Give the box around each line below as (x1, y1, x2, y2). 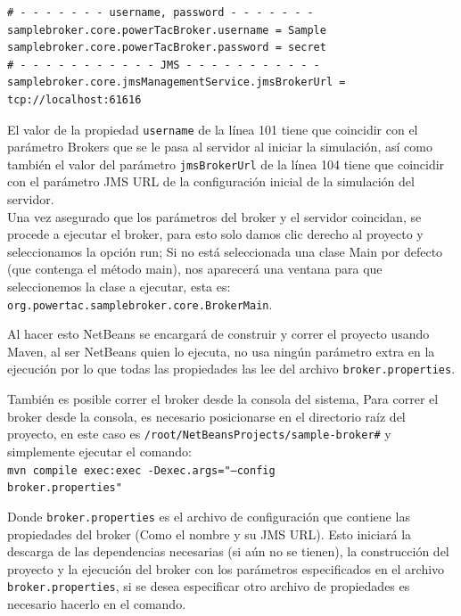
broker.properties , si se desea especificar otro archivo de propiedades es (7, 577, 410, 595)
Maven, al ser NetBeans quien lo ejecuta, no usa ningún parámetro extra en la (7, 341, 435, 360)
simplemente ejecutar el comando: (7, 441, 192, 460)
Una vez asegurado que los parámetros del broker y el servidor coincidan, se (7, 207, 422, 226)
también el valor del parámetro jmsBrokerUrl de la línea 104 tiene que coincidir (7, 154, 445, 173)
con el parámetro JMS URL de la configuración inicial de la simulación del (7, 172, 415, 191)
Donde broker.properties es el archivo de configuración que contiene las (7, 506, 410, 525)
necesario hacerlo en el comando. (7, 594, 186, 612)
